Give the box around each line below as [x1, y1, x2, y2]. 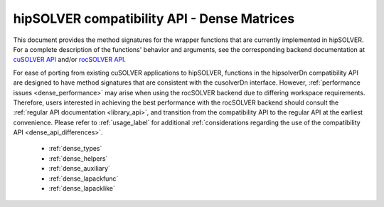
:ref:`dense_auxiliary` [48, 164, 110, 173]
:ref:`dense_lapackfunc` [48, 174, 119, 183]
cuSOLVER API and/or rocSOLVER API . [13, 55, 127, 64]
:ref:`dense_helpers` [48, 154, 108, 163]
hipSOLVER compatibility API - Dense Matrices [13, 11, 295, 26]
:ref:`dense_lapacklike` [48, 184, 115, 193]
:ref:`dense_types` [48, 144, 102, 153]
